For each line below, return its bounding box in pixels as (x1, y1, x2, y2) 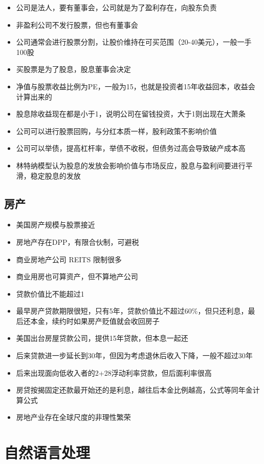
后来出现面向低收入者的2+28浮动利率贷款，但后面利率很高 (16, 367, 212, 378)
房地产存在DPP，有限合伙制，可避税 (16, 236, 139, 247)
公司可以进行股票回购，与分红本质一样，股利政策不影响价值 (16, 125, 217, 136)
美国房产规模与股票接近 (16, 219, 95, 230)
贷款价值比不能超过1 (16, 288, 84, 299)
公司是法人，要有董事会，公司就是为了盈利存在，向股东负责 (16, 2, 217, 12)
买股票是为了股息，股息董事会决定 (16, 64, 131, 74)
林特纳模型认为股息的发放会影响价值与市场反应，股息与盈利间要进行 (16, 160, 246, 170)
